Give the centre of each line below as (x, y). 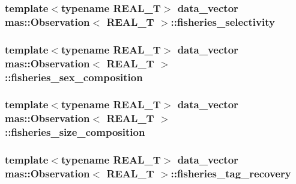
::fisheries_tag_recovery (231, 173)
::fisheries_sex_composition (74, 77)
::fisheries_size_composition (75, 132)
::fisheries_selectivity (223, 21)
